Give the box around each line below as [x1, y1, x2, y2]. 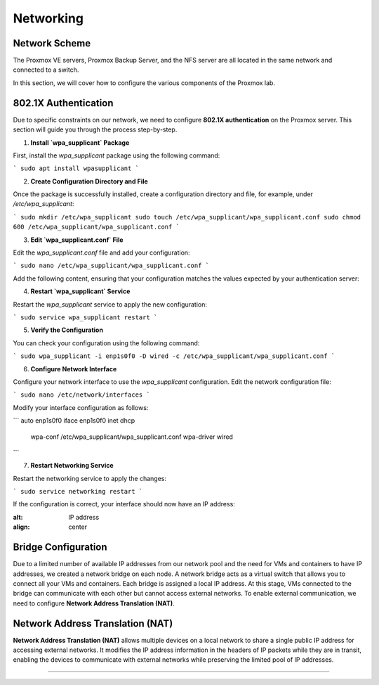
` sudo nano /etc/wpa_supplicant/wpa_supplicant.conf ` [13, 262, 210, 270]
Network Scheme [13, 37, 91, 49]
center [68, 523, 88, 531]
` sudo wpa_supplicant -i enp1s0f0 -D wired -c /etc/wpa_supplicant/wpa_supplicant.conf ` [13, 352, 335, 360]
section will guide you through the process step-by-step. [13, 125, 178, 134]
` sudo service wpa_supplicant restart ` [13, 314, 158, 321]
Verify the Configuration [30, 326, 103, 334]
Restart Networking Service [30, 461, 114, 470]
